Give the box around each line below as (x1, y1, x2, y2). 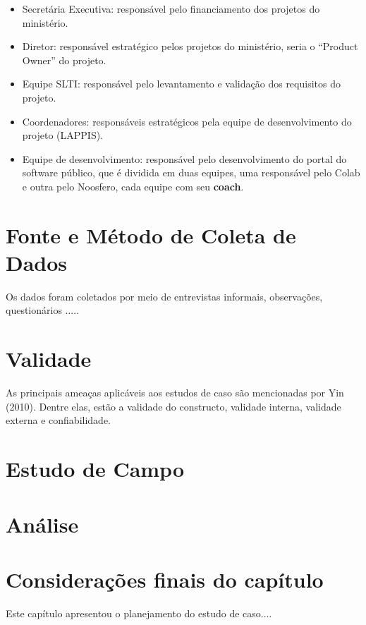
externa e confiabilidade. (6, 413, 111, 427)
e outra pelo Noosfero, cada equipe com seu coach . (22, 178, 244, 193)
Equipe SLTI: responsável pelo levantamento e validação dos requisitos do (22, 76, 341, 91)
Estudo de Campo (6, 454, 185, 483)
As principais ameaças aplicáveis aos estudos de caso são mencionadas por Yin (6, 385, 344, 400)
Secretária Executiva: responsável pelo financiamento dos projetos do (22, 1, 320, 16)
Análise (6, 509, 79, 538)
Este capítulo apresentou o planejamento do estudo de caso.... (6, 605, 272, 620)
